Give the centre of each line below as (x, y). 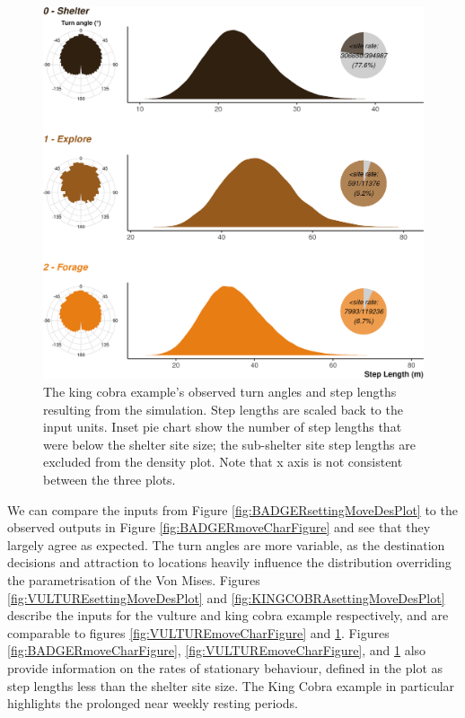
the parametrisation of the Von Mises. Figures (134, 580)
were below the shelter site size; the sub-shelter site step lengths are (229, 444)
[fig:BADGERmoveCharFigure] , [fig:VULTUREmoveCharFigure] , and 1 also (217, 650)
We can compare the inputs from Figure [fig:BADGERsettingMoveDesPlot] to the (232, 509)
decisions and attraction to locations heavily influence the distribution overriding (229, 562)
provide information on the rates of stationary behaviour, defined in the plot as (225, 667)
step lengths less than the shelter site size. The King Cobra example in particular (231, 685)
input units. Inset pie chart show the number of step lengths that (223, 427)
